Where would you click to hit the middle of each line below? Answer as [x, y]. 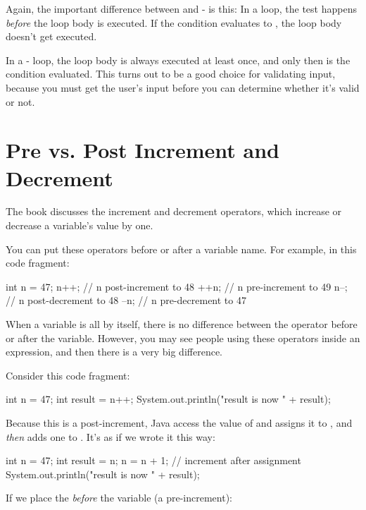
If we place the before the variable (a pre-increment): [119, 498]
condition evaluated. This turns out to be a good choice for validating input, [171, 74]
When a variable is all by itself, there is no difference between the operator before [182, 324]
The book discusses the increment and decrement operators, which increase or [174, 211]
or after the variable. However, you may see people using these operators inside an [183, 338]
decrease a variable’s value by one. [80, 225]
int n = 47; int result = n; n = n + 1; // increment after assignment [153, 460]
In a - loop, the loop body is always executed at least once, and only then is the [178, 60]
